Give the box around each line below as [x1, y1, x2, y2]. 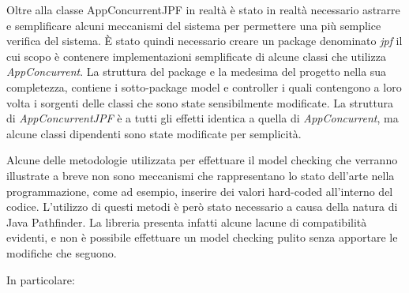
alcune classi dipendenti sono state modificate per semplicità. [6, 125, 302, 141]
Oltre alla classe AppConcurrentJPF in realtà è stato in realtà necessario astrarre [6, 2, 400, 17]
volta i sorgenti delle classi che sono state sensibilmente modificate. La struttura [6, 94, 394, 111]
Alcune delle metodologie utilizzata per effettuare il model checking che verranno [6, 152, 398, 168]
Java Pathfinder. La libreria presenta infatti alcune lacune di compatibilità [6, 213, 367, 230]
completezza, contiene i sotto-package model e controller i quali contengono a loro [6, 78, 402, 95]
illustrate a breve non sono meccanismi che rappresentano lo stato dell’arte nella [6, 167, 395, 183]
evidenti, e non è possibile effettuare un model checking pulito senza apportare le [6, 229, 398, 246]
